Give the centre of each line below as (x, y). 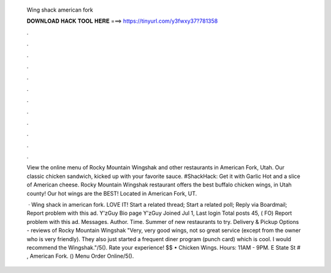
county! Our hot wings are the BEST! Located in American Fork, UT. (112, 193)
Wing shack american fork (60, 10)
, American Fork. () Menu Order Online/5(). (80, 256)
